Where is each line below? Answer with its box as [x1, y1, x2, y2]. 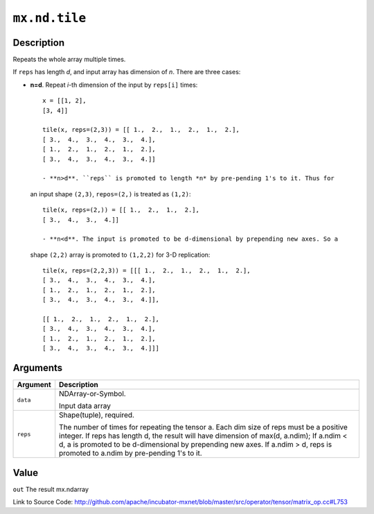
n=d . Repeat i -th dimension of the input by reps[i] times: [30, 80, 198, 89]
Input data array [59, 401, 111, 411]
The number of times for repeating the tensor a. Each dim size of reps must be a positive [59, 422, 348, 432]
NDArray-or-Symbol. [59, 389, 126, 399]
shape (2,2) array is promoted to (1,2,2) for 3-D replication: [30, 250, 211, 259]
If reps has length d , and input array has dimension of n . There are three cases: [12, 68, 241, 76]
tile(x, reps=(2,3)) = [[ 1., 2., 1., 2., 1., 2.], [42, 126, 240, 134]
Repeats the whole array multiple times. [12, 55, 126, 64]
